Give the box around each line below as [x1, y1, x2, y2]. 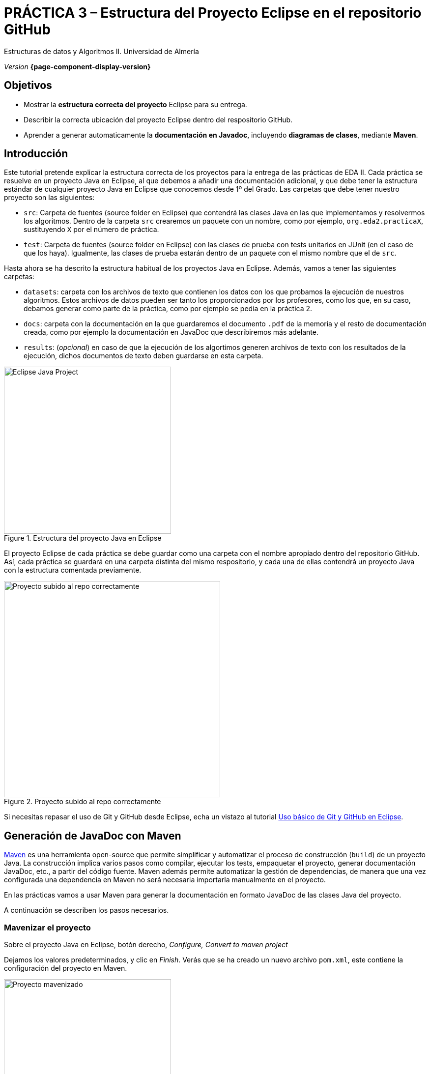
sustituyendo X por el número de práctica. [24, 225, 159, 234]
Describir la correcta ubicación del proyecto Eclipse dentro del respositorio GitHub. [24, 115, 293, 124]
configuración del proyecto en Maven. [4, 964, 127, 973]
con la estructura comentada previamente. [4, 566, 142, 575]
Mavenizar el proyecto [4, 922, 91, 932]
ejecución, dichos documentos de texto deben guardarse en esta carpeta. [24, 351, 263, 360]
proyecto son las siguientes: [4, 193, 95, 202]
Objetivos [4, 79, 52, 92]
